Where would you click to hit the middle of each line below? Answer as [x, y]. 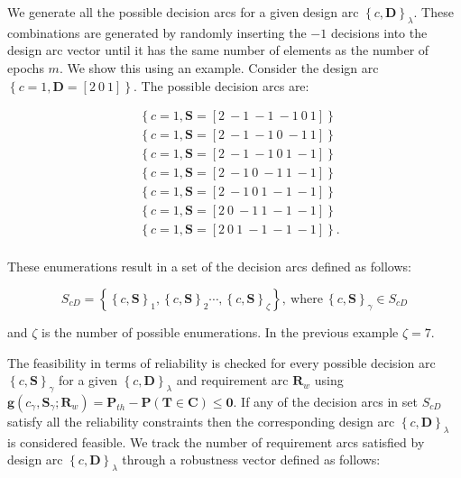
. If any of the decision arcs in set [325, 401]
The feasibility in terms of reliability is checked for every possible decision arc [221, 362]
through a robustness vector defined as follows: [251, 460]
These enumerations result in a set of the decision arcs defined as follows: [209, 267]
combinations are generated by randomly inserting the [157, 32]
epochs [26, 67]
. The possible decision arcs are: [221, 85]
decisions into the [379, 32]
